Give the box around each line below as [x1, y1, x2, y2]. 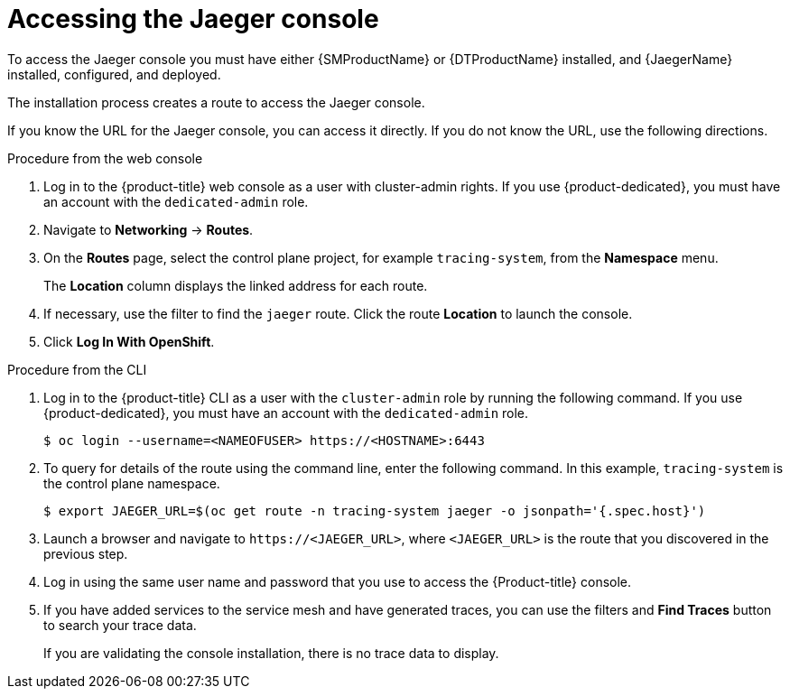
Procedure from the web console [7, 150, 203, 166]
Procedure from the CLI [7, 361, 147, 377]
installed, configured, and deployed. [7, 66, 221, 82]
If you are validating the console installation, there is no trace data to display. [43, 645, 499, 661]
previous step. [43, 545, 128, 561]
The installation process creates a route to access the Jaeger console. [7, 94, 425, 110]
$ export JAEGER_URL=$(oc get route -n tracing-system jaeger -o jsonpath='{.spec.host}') [43, 503, 706, 518]
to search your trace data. [43, 617, 197, 633]
